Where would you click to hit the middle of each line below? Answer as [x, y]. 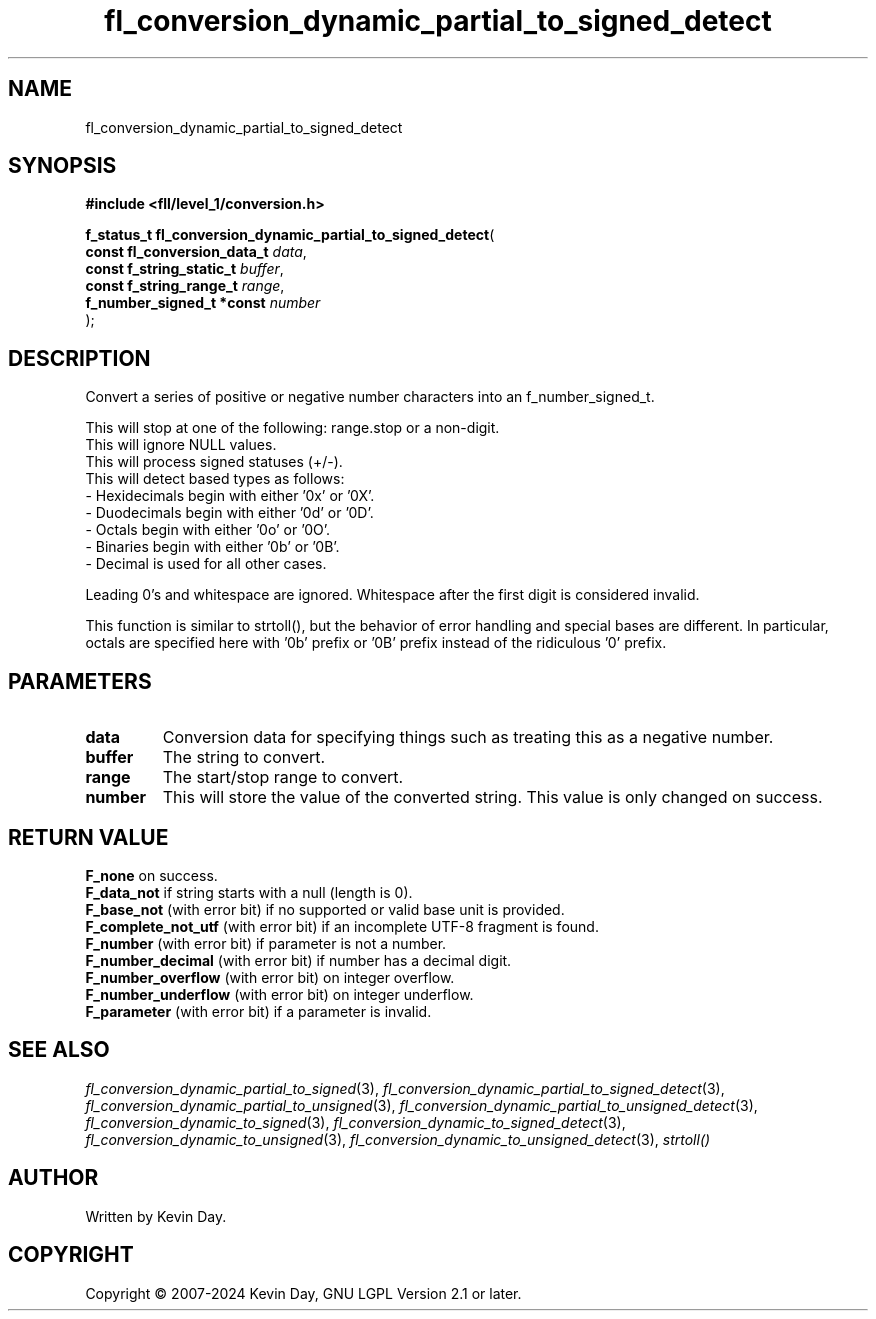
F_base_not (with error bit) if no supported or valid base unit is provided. [325, 909]
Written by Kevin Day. [156, 1216]
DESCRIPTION [79, 358]
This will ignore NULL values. [181, 445]
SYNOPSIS [62, 166]
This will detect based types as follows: [215, 479]
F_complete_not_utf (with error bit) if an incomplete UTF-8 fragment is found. [342, 926]
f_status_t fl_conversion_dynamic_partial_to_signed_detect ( [290, 235]
